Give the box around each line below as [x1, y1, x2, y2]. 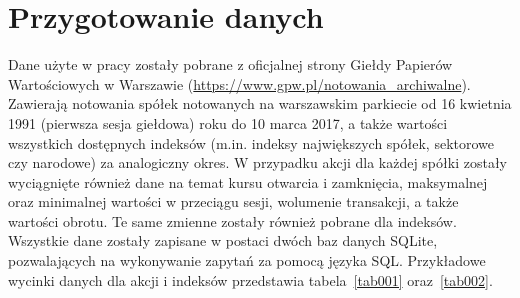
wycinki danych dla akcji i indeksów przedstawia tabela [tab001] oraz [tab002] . [8, 269, 493, 290]
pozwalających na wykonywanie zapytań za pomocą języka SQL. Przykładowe [8, 250, 486, 271]
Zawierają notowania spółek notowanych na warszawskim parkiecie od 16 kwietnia [8, 93, 512, 114]
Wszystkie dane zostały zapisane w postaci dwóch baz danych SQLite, [8, 230, 438, 251]
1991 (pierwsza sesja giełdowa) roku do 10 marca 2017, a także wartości [8, 112, 448, 133]
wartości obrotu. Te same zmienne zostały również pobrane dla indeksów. [8, 210, 457, 231]
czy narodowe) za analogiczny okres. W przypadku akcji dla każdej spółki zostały [8, 152, 507, 173]
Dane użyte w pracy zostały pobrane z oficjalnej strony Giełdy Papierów [8, 54, 453, 75]
